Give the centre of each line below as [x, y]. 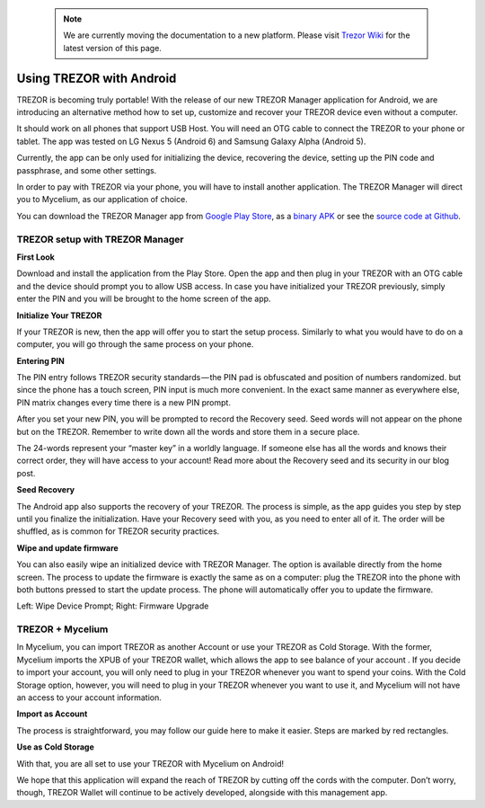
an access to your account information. [89, 697]
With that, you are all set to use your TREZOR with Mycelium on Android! [150, 763]
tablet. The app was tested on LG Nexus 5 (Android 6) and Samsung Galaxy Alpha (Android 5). [191, 141]
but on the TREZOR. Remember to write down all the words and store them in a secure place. [188, 431]
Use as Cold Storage [55, 747]
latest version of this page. [112, 48]
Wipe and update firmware [67, 547]
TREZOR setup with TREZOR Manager [100, 239]
